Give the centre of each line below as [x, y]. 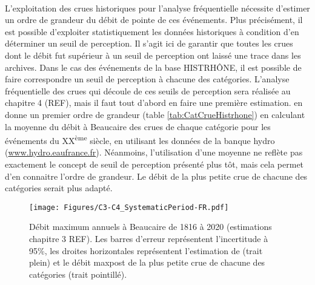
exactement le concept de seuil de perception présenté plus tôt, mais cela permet [154, 164]
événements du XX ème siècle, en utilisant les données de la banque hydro [140, 139]
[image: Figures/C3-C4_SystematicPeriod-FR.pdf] [129, 207]
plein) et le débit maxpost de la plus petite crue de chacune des [147, 262]
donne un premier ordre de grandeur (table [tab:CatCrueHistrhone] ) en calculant [155, 114]
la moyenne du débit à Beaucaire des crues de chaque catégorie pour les [138, 126]
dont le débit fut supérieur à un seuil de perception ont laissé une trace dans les [153, 55]
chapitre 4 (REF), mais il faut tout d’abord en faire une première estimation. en [154, 103]
